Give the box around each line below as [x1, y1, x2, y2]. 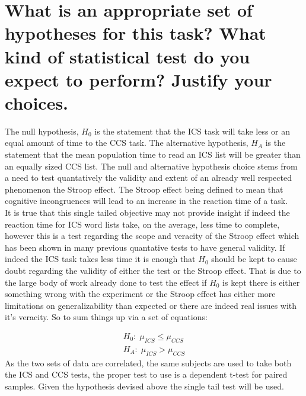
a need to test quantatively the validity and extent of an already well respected [5, 171, 292, 184]
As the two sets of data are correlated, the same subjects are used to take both [5, 356, 292, 369]
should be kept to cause [211, 253, 297, 265]
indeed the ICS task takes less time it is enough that [5, 253, 196, 265]
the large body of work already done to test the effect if [5, 276, 207, 288]
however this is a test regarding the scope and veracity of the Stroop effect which [5, 229, 299, 242]
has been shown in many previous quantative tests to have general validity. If [5, 241, 285, 253]
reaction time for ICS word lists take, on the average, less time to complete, [5, 218, 280, 230]
